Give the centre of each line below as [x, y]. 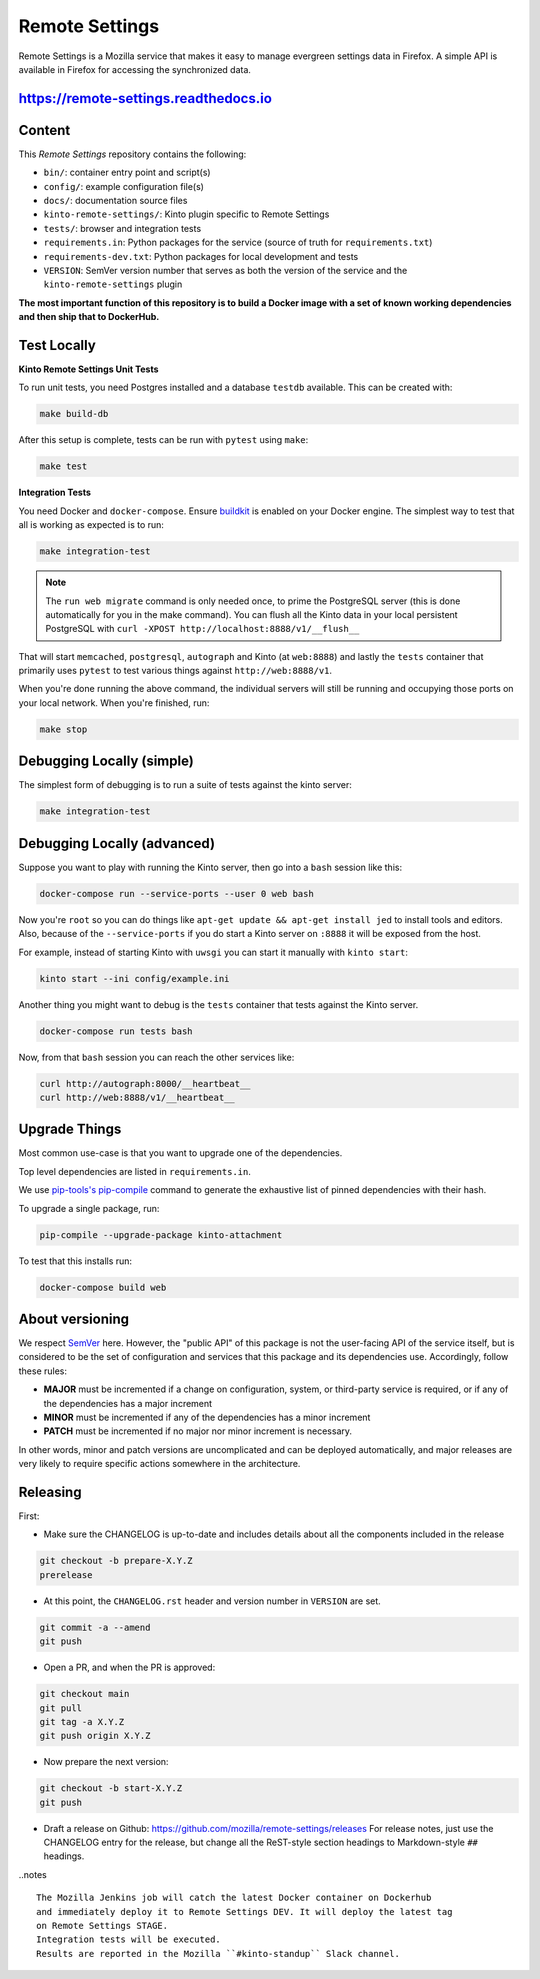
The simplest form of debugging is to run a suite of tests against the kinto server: [185, 785]
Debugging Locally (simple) [106, 761]
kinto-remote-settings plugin [113, 284]
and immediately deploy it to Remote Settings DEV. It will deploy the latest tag [244, 1911]
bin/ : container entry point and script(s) [127, 172]
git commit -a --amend [95, 1627]
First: [29, 1516]
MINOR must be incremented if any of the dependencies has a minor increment [207, 1417]
